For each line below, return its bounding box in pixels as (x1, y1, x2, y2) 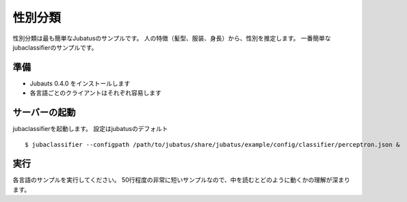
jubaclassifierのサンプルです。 (12, 43, 98, 51)
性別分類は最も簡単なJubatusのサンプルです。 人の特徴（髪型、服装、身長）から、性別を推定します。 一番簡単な (12, 34, 331, 42)
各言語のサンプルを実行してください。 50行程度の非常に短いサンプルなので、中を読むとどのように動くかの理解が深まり (12, 176, 350, 184)
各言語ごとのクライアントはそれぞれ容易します (29, 89, 162, 97)
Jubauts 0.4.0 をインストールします (29, 79, 131, 87)
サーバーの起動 (12, 106, 76, 119)
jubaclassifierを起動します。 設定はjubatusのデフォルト (12, 125, 168, 133)
